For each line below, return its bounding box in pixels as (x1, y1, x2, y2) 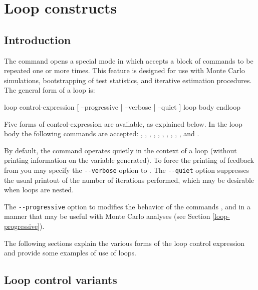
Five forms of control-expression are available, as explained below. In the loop (4, 118, 242, 129)
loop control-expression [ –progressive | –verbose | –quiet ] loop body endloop (4, 101, 240, 112)
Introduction (4, 32, 71, 47)
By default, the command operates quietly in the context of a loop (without (4, 145, 237, 155)
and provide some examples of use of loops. (4, 247, 136, 258)
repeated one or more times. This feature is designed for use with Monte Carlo (4, 65, 245, 76)
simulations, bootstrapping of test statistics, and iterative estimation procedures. (4, 75, 252, 85)
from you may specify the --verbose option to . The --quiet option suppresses (4, 164, 249, 175)
